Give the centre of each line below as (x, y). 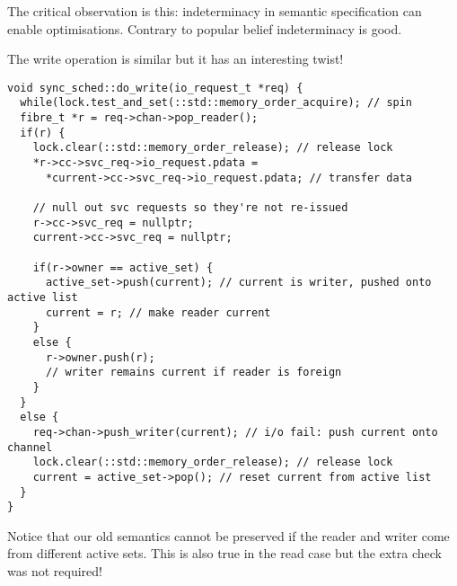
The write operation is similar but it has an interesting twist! (176, 59)
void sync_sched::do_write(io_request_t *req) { (155, 88)
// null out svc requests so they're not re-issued (190, 208)
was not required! (55, 571)
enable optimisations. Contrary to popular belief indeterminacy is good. (205, 28)
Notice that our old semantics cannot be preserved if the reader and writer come (228, 535)
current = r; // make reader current (158, 312)
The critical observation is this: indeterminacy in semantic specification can (215, 11)
